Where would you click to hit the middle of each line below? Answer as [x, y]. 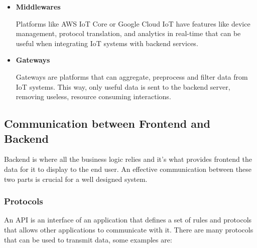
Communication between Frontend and [107, 123]
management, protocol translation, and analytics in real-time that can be [128, 33]
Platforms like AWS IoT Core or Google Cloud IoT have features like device [133, 23]
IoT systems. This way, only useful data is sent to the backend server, [123, 86]
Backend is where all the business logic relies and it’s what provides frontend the [128, 159]
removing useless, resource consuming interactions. [93, 96]
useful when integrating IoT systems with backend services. [107, 43]
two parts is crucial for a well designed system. [76, 179]
